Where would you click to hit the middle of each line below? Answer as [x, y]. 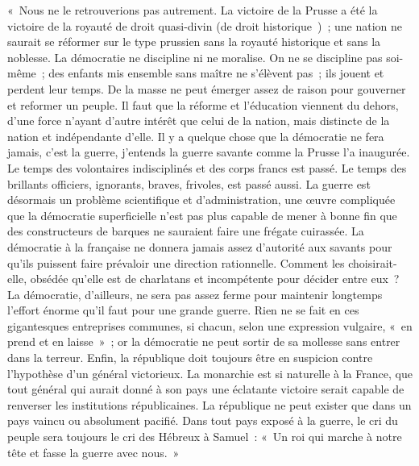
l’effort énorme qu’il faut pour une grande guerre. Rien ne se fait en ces [183, 310]
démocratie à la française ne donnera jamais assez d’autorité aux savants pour [200, 246]
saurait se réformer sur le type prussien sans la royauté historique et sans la [194, 42]
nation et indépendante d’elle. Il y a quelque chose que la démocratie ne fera [196, 136]
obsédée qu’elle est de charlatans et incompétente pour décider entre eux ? [215, 279]
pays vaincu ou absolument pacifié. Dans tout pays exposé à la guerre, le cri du [203, 420]
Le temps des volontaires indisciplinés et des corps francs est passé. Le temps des [207, 167]
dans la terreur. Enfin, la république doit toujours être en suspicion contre [190, 358]
